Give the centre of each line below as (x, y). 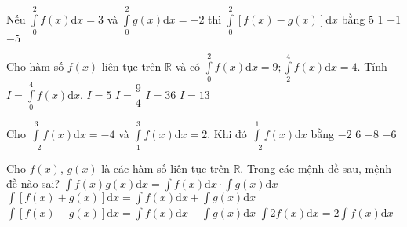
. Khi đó (227, 134)
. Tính (372, 66)
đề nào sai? (33, 183)
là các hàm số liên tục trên (165, 168)
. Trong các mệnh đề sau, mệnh (316, 168)
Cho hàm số (35, 66)
